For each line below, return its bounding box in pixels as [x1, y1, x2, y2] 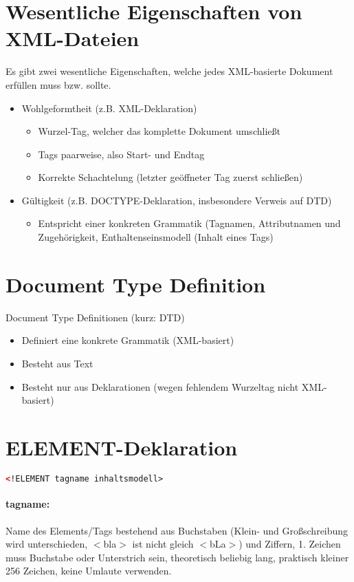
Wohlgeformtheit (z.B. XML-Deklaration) [21, 100, 197, 115]
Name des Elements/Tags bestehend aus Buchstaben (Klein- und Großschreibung [5, 523, 349, 537]
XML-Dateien [5, 24, 140, 52]
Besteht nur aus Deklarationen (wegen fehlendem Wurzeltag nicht [21, 379, 299, 394]
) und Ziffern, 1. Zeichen [239, 537, 341, 551]
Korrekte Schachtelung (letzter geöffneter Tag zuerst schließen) [38, 170, 303, 184]
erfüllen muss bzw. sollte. [5, 77, 111, 91]
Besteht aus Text [21, 356, 93, 370]
